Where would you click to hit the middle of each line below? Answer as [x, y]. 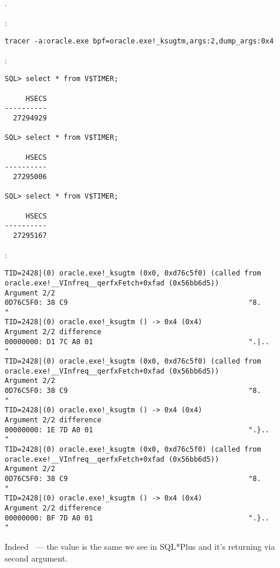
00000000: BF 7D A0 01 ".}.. [137, 518]
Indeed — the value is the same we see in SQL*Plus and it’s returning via [140, 546]
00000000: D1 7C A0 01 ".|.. [137, 342]
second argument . [36, 558]
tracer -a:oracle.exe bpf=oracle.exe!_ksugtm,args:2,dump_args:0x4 [139, 41]
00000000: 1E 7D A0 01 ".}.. [137, 430]
